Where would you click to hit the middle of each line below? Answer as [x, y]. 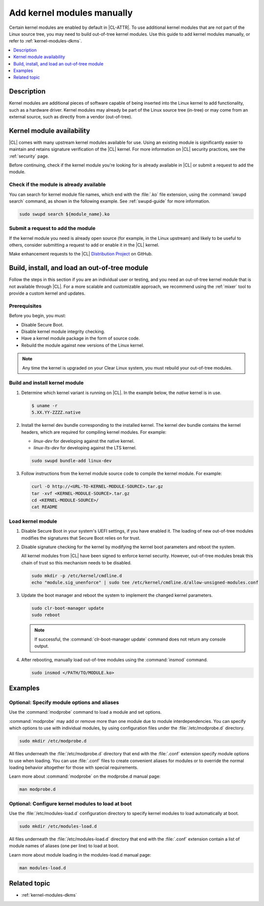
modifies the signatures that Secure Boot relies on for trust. [81, 538]
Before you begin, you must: [37, 316]
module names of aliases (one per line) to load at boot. [64, 846]
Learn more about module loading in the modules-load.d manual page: [80, 855]
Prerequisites [25, 306]
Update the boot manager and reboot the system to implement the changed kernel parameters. [117, 595]
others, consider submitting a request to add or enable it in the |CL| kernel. [84, 245]
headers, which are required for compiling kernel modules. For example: [94, 432]
